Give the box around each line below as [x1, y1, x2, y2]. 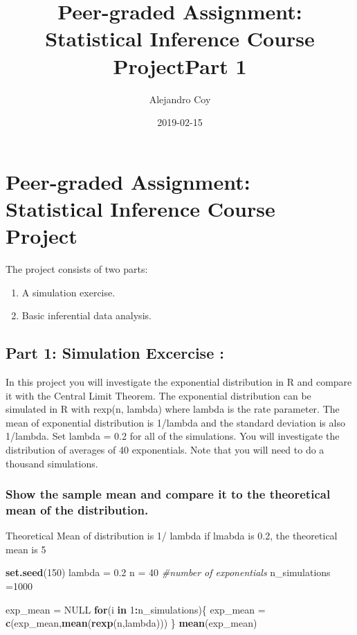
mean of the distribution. [6, 501, 149, 518]
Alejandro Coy [149, 91, 211, 106]
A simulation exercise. [21, 285, 116, 299]
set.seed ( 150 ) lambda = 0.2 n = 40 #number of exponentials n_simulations [6, 565, 331, 580]
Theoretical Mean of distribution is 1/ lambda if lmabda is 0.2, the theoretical [6, 528, 338, 543]
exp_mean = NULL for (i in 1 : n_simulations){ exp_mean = [6, 602, 266, 616]
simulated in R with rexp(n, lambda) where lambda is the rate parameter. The [6, 402, 340, 416]
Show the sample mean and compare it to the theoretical [6, 485, 331, 503]
